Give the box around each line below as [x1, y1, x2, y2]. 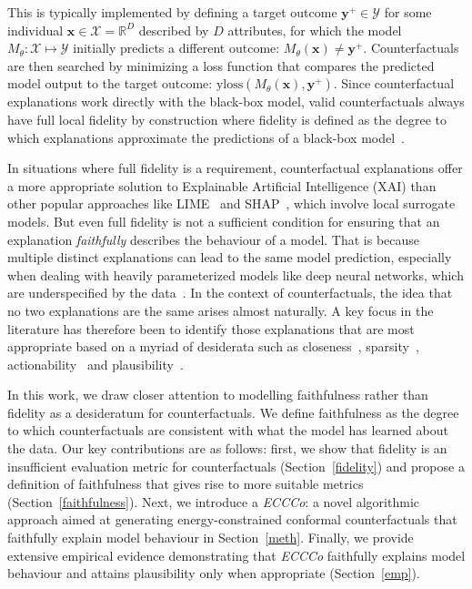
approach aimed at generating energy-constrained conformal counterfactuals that [7, 510, 457, 529]
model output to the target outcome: [7, 74, 213, 93]
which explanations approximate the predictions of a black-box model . [7, 127, 405, 147]
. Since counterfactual [333, 74, 455, 93]
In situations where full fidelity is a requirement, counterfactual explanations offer [7, 158, 463, 178]
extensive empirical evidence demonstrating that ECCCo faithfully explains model [7, 545, 466, 564]
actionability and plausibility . [7, 354, 184, 373]
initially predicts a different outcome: [73, 38, 280, 57]
